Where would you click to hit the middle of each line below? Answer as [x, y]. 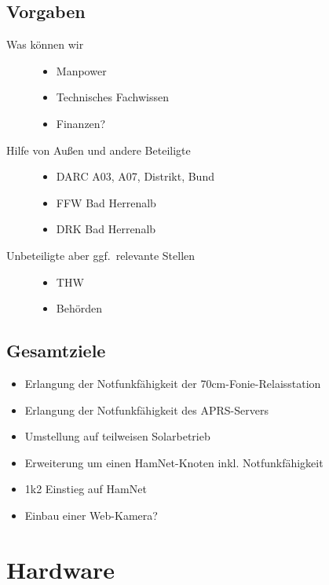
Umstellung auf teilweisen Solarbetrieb [117, 436]
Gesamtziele [56, 351]
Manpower [81, 70]
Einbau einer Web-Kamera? [91, 515]
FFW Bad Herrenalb [106, 202]
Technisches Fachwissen [112, 97]
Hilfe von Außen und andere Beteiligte [99, 150]
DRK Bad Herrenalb [106, 229]
